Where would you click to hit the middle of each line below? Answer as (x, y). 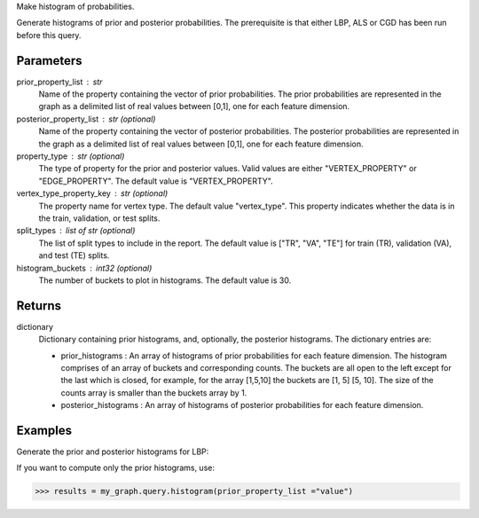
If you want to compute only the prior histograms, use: (115, 468)
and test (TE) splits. (74, 255)
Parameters (49, 61)
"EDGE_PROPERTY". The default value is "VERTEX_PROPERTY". (156, 181)
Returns (39, 306)
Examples (44, 431)
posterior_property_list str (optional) (86, 119)
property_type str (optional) (71, 156)
